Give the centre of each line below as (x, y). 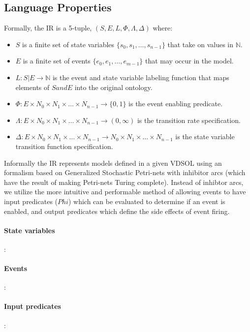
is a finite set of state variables (68, 44)
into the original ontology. (113, 87)
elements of (32, 87)
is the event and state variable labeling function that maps (141, 77)
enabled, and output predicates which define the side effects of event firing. (117, 211)
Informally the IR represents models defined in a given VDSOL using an (113, 163)
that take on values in (200, 44)
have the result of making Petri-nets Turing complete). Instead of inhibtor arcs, (124, 182)
